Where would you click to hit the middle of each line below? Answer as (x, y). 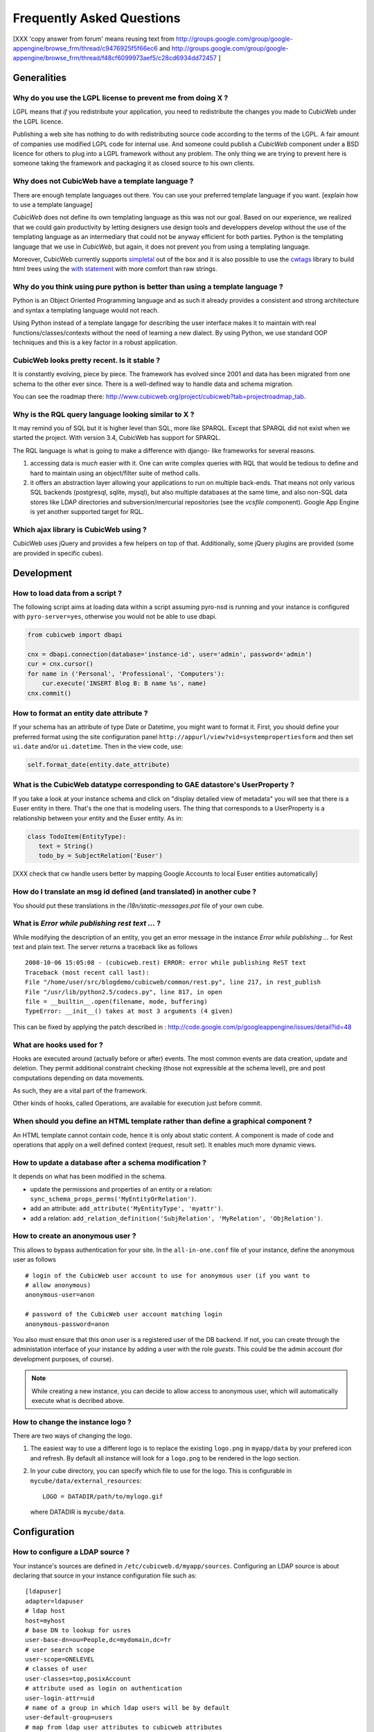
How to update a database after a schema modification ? (110, 1163)
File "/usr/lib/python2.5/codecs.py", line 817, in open (124, 992)
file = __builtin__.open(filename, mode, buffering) (116, 1001)
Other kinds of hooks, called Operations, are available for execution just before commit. (137, 1103)
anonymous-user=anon (60, 1295)
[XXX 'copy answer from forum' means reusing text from (93, 39)
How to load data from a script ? (68, 593)
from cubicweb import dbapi (75, 635)
